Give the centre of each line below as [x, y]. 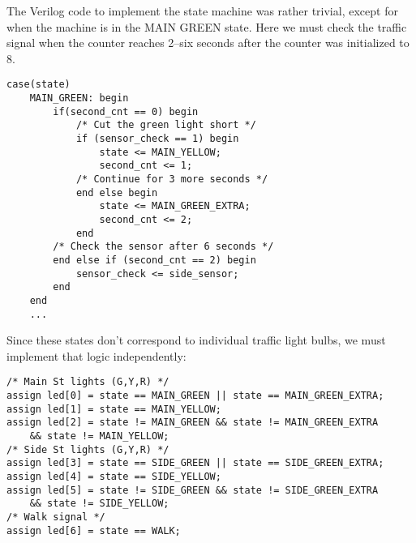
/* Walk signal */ [56, 517]
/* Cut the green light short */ [166, 125]
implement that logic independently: [96, 355]
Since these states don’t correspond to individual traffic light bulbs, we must [196, 340]
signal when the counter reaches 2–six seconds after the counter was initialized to [208, 43]
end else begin [117, 192]
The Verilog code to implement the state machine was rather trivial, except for [202, 11]
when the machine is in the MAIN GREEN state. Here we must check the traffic [207, 26]
